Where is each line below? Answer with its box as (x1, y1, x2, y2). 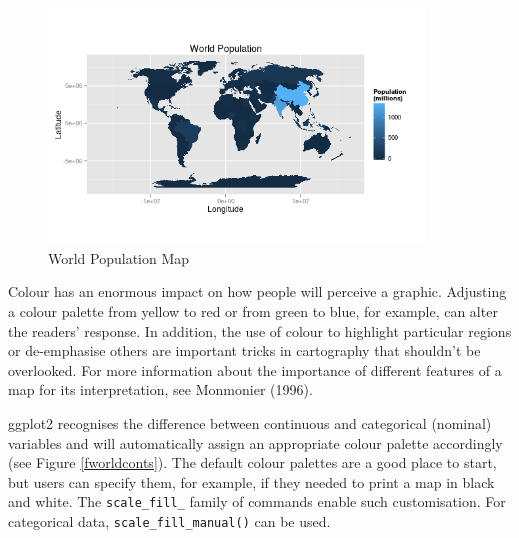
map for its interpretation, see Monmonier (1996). (8, 379, 313, 400)
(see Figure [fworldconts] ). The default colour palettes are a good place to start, (8, 452, 497, 473)
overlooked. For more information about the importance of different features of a (8, 359, 502, 380)
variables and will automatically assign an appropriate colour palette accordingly (8, 432, 503, 453)
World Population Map (48, 247, 190, 268)
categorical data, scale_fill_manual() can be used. (8, 510, 331, 531)
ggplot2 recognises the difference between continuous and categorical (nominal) (8, 412, 492, 433)
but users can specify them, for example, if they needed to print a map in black (8, 471, 495, 492)
